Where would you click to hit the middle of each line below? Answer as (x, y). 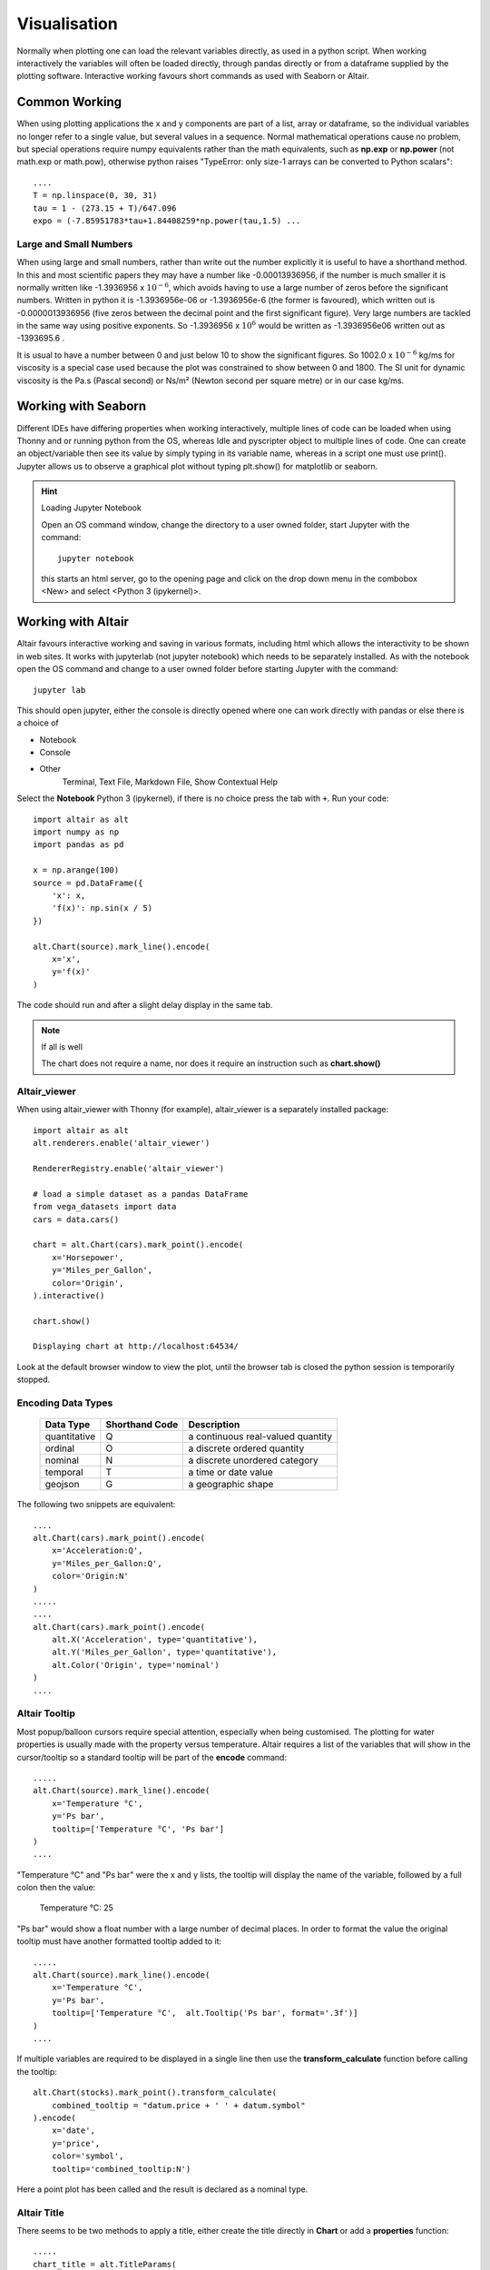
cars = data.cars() (76, 1219)
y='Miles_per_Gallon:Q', (107, 1563)
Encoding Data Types (65, 1403)
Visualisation (67, 24)
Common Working (69, 102)
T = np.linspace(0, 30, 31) (95, 196)
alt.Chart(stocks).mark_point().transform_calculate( (155, 2092)
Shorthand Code (142, 1425)
